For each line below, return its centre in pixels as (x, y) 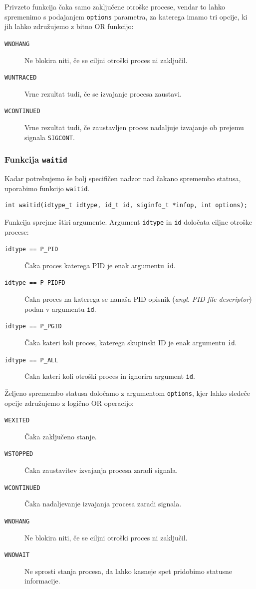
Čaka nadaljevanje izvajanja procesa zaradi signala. (103, 504)
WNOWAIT (17, 555)
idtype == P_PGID (33, 327)
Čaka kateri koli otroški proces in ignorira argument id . (110, 376)
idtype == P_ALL (31, 360)
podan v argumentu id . (60, 309)
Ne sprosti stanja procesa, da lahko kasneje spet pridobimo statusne (128, 571)
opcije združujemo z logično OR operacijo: (69, 403)
